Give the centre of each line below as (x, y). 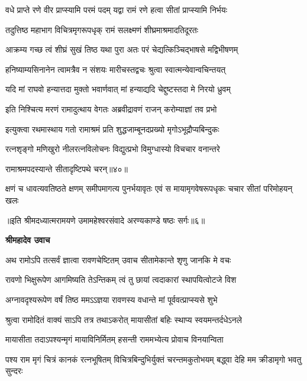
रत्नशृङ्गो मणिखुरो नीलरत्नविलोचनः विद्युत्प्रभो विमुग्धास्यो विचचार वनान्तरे (113, 149)
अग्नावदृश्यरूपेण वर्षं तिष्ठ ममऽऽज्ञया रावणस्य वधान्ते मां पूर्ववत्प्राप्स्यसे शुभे (112, 299)
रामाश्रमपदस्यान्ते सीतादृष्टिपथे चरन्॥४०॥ (67, 168)
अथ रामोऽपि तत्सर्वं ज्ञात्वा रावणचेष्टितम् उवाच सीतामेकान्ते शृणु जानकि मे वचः (118, 259)
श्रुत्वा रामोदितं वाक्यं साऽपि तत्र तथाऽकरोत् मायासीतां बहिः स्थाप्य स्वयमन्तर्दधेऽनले (124, 319)
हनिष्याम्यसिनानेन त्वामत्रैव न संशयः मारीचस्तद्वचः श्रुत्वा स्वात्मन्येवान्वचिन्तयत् (116, 69)
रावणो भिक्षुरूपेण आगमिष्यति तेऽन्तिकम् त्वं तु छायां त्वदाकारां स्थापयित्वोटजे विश (121, 280)
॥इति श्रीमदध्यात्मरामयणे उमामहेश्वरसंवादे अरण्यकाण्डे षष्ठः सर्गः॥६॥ (105, 220)
